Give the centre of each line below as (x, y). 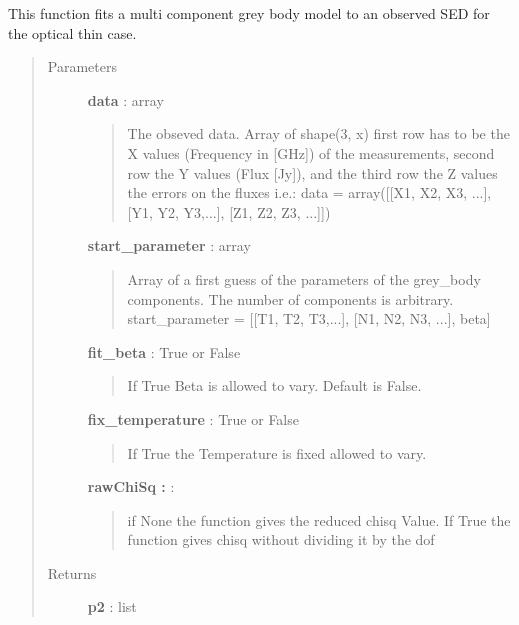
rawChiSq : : (131, 486)
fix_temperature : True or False (193, 418)
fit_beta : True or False (164, 351)
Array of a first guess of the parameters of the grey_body (304, 278)
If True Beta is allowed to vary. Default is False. (274, 385)
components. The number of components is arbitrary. (290, 298)
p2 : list (112, 606)
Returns (72, 572)
